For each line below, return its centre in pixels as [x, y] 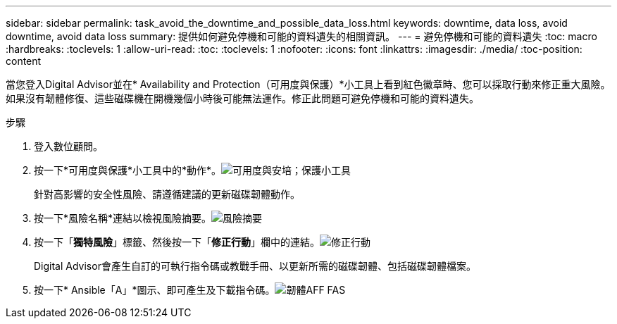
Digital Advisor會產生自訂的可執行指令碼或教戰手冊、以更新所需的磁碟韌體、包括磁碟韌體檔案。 [255, 266]
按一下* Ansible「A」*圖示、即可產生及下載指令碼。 [155, 290]
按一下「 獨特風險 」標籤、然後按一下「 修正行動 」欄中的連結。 [177, 242]
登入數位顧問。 [68, 146]
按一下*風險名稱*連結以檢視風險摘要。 [123, 218]
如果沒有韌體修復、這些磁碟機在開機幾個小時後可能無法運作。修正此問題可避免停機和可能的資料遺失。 [242, 98]
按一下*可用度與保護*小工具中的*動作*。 [128, 170]
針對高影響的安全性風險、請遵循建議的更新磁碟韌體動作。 [167, 194]
